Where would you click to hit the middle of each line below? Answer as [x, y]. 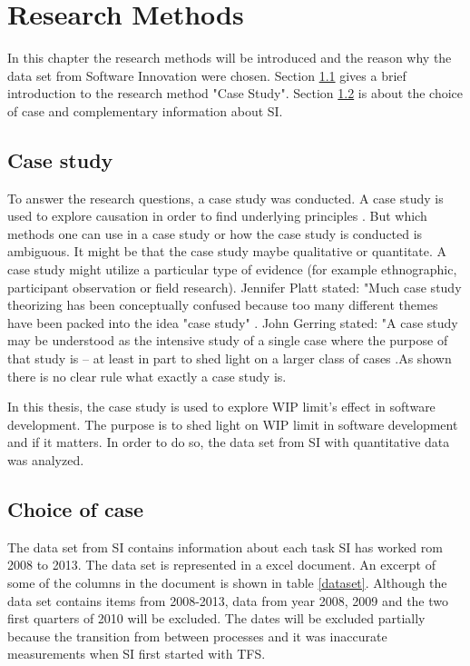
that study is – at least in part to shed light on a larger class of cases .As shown [230, 358]
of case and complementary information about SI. [145, 110]
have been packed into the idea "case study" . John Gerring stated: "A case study [233, 322]
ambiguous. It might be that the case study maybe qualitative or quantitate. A [227, 251]
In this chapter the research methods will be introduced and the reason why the [230, 58]
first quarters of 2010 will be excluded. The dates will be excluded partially [216, 618]
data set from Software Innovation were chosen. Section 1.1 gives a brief [207, 75]
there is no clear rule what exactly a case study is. [147, 376]
